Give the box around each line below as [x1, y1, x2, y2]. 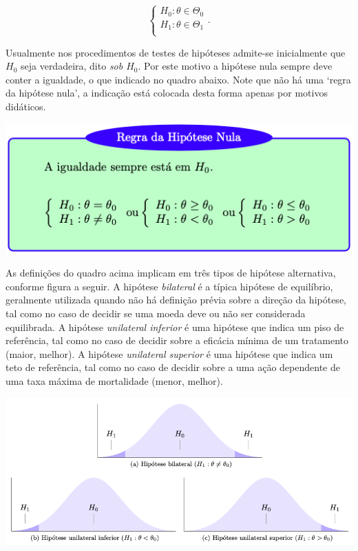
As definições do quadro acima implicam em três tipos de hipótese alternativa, [6, 266, 336, 280]
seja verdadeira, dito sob [20, 59, 123, 73]
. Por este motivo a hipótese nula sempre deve [138, 59, 333, 73]
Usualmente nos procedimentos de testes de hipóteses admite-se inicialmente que [6, 45, 346, 59]
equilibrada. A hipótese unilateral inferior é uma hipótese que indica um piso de [6, 319, 344, 334]
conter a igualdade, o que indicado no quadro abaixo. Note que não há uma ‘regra [6, 72, 351, 86]
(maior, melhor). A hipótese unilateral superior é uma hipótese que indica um [6, 346, 333, 361]
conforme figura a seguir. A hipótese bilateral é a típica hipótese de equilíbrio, [6, 279, 333, 293]
